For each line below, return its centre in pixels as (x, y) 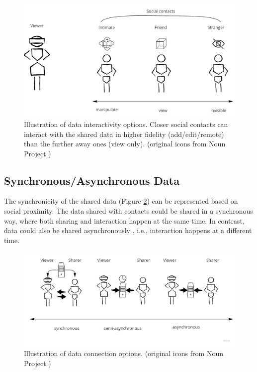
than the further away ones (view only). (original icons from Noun (125, 144)
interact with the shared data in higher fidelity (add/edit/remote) (124, 134)
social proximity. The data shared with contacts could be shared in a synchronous (128, 211)
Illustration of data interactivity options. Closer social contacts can (126, 124)
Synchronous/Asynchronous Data (92, 180)
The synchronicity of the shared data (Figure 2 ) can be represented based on (121, 201)
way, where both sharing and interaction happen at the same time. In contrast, (124, 220)
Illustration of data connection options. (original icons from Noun (124, 353)
